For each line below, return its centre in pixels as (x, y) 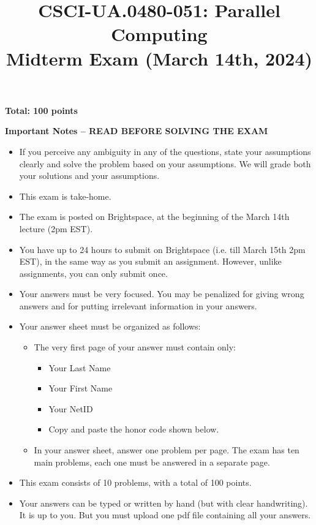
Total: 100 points (41, 110)
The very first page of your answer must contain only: (135, 347)
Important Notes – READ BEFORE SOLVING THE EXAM (137, 131)
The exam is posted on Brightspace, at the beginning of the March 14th (154, 217)
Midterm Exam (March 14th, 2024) (159, 58)
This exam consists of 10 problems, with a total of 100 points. (135, 482)
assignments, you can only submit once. (93, 273)
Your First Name (81, 388)
